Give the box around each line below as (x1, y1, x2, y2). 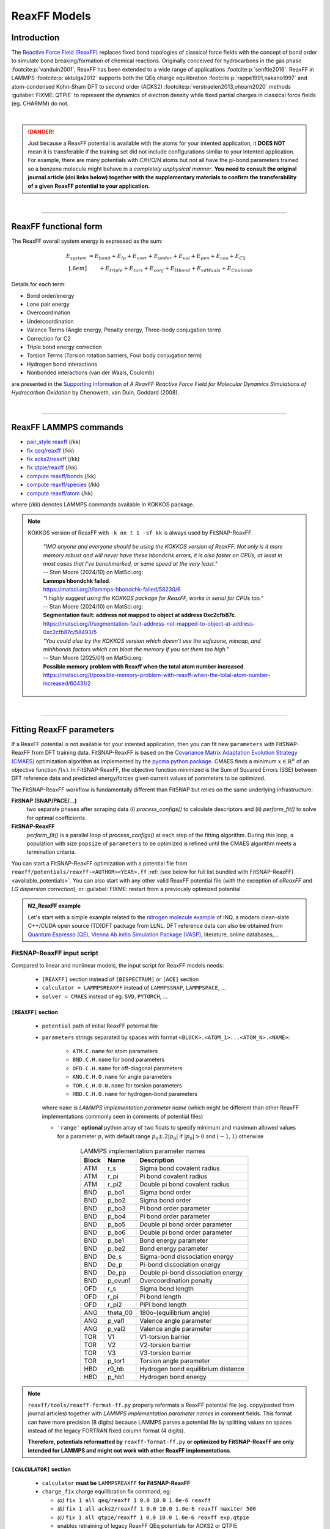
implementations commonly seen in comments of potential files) (42, 1113, 204, 1120)
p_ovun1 (107, 1276, 131, 1285)
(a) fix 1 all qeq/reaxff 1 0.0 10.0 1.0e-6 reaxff (57, 1496, 211, 1504)
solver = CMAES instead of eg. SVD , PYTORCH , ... (42, 993, 168, 1000)
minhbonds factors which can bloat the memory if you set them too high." (43, 645, 229, 653)
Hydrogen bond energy (139, 1373, 207, 1382)
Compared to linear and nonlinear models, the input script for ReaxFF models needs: (11, 961, 224, 969)
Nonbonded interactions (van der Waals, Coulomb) (26, 369, 155, 376)
